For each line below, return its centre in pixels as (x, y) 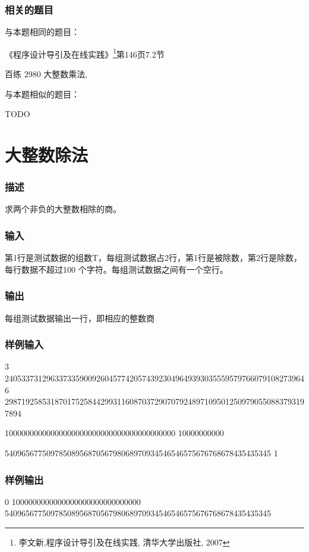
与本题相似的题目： (42, 94)
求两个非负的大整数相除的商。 (63, 209)
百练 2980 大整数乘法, (46, 74)
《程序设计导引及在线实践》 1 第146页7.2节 (85, 53)
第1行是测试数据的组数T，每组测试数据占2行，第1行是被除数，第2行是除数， (154, 258)
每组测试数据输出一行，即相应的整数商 (80, 318)
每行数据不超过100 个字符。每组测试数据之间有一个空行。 (116, 269)
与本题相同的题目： (42, 32)
